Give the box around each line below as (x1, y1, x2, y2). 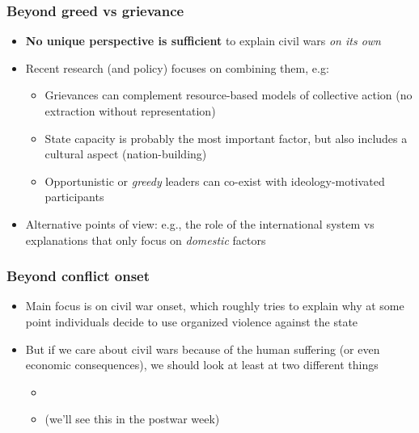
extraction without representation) (44, 103, 216, 119)
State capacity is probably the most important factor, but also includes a (44, 129, 408, 146)
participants (44, 188, 104, 205)
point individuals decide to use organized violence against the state (25, 313, 358, 330)
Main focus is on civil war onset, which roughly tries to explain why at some (25, 297, 404, 314)
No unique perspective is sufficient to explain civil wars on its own (25, 32, 381, 49)
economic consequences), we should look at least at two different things (25, 356, 379, 373)
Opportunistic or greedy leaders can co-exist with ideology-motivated (44, 172, 385, 189)
